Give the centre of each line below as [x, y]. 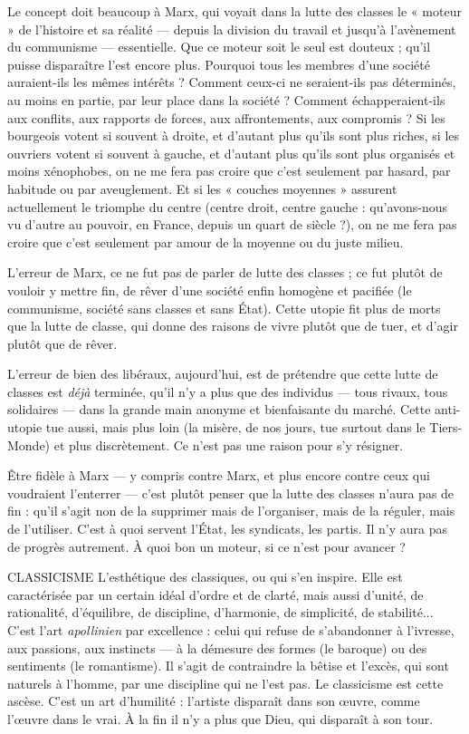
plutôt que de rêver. [62, 343]
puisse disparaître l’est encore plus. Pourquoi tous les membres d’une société [219, 64]
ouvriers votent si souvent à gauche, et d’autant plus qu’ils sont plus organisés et [231, 153]
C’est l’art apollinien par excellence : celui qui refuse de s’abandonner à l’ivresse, [231, 630]
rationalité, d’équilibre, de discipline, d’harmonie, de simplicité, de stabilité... [220, 612]
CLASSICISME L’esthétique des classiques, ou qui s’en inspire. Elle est [205, 577]
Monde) [29, 444]
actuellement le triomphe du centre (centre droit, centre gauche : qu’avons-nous [228, 206]
